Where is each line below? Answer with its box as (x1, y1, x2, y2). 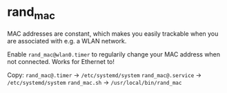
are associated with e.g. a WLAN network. (7, 37, 127, 45)
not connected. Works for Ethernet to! (7, 57, 115, 65)
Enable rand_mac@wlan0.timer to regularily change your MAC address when (7, 50, 221, 59)
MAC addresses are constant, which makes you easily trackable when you (7, 29, 219, 38)
